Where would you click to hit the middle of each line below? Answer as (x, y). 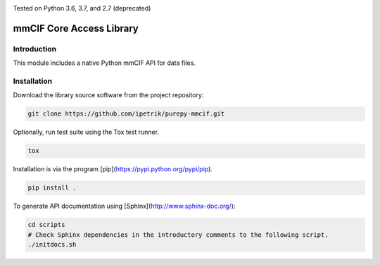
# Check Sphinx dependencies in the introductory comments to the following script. (178, 235)
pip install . (52, 188)
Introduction (34, 49)
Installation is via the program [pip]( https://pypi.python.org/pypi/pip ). (113, 169)
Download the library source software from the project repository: (108, 95)
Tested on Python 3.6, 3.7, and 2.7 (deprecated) (82, 8)
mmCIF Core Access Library (76, 28)
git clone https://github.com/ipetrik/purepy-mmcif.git (126, 114)
